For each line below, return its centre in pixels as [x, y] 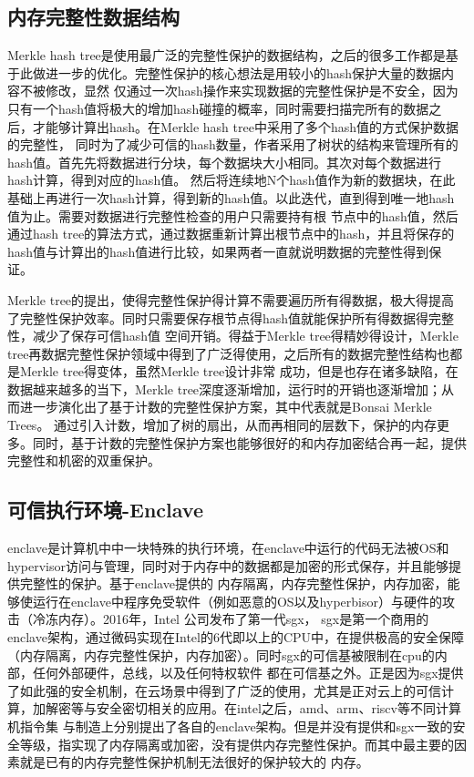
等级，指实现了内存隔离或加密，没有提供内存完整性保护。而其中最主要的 [237, 744]
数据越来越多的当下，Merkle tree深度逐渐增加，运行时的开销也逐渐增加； [225, 388]
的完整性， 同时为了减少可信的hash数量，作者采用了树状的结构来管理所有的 [233, 144]
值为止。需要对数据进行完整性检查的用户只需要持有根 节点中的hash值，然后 [233, 215]
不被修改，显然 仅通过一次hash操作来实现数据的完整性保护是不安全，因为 [239, 91]
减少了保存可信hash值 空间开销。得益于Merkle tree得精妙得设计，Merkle [245, 336]
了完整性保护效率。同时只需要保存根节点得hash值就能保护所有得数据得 [218, 317]
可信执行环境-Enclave [105, 510]
